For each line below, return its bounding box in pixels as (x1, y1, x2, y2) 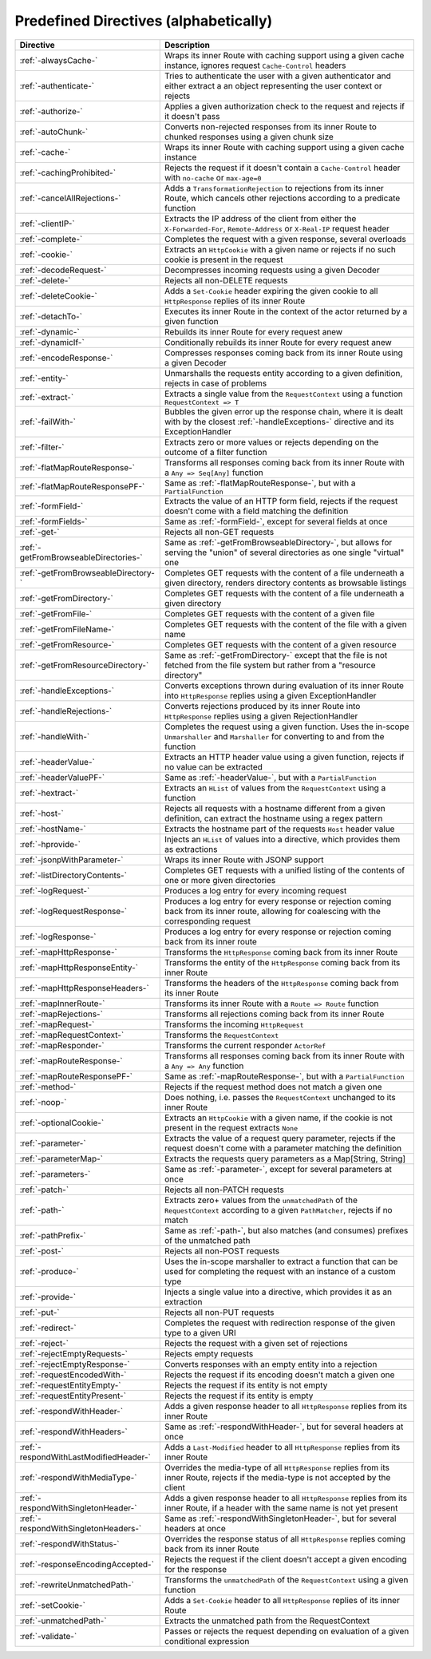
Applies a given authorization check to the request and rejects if (164, 101, 405, 112)
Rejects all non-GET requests (164, 526, 275, 537)
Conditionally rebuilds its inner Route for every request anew (164, 336, 393, 347)
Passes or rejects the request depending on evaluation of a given (164, 1625, 409, 1637)
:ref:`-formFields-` (19, 516, 88, 527)
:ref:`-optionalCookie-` (19, 1117, 105, 1128)
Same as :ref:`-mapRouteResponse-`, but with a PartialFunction (164, 1071, 405, 1082)
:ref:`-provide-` (19, 1291, 76, 1302)
